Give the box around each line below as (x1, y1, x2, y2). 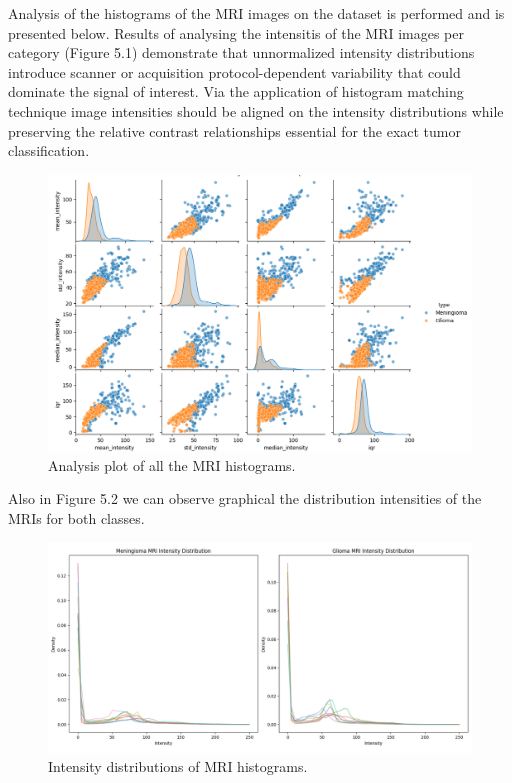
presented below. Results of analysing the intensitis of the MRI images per (8, 22, 464, 43)
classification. (8, 140, 90, 161)
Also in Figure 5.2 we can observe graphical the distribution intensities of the (8, 488, 482, 509)
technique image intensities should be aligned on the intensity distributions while (8, 100, 504, 121)
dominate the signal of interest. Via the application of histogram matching (8, 81, 464, 102)
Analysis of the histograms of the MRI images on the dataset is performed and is (8, 3, 505, 23)
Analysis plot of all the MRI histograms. (48, 454, 296, 475)
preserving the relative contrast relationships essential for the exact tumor (8, 120, 461, 141)
